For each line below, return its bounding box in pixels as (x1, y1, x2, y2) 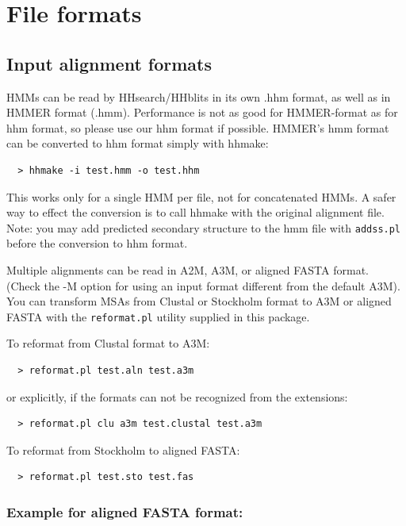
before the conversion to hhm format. (6, 235, 188, 251)
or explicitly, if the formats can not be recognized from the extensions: (6, 388, 348, 405)
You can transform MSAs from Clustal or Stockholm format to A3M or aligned (6, 293, 392, 309)
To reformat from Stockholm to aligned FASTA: (6, 441, 240, 458)
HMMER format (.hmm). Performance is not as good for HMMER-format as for (6, 104, 398, 121)
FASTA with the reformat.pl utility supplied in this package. (6, 308, 310, 324)
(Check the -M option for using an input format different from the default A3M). (6, 277, 400, 294)
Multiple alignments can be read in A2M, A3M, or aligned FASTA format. (6, 261, 369, 278)
